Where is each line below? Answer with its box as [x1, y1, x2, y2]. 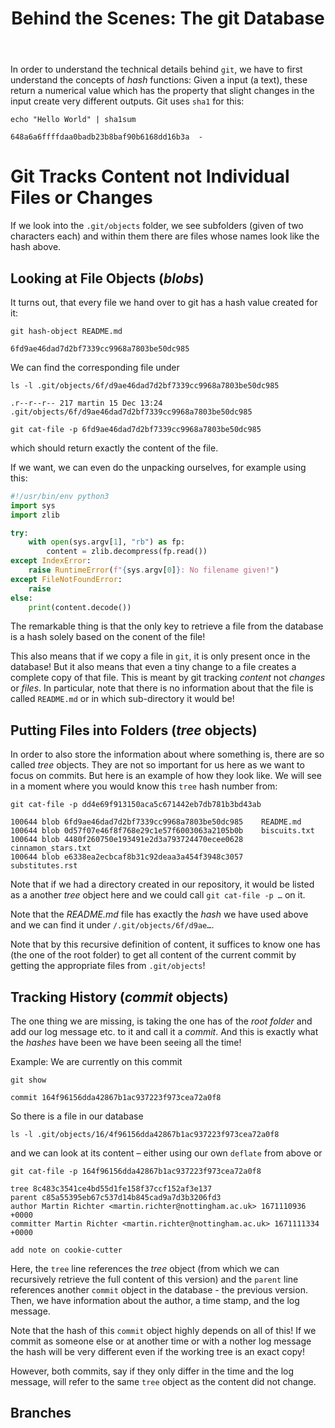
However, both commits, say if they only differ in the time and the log [10, 1365, 295, 1377]
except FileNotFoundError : [10, 574, 123, 584]
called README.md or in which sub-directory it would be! [10, 693, 235, 705]
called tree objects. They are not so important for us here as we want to [10, 759, 305, 771]
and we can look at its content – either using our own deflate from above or [10, 1147, 323, 1159]
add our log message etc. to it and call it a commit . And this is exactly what [10, 1026, 319, 1038]
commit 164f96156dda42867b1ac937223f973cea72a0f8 [10, 1093, 222, 1103]
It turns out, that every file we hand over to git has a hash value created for [10, 296, 318, 308]
